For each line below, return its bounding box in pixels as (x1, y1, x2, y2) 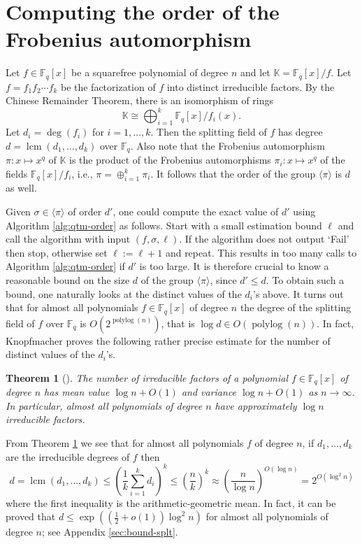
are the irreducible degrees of (6, 449, 130, 464)
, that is (161, 315, 195, 330)
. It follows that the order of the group (150, 166, 316, 180)
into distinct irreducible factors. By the (166, 79, 335, 94)
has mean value (44, 385, 110, 399)
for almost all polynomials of (205, 509, 328, 524)
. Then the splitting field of (150, 124, 267, 139)
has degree (277, 124, 323, 139)
